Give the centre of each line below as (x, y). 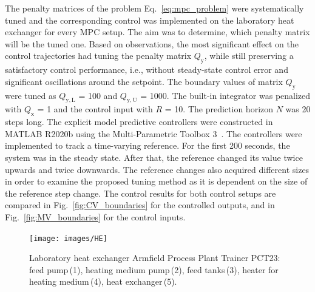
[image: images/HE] (68, 238)
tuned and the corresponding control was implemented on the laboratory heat (150, 20)
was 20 (298, 109)
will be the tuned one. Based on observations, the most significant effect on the (152, 43)
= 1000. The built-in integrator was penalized (225, 95)
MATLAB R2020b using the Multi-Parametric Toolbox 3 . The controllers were (154, 133)
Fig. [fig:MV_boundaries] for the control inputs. (95, 216)
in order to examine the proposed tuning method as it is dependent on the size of (156, 181)
